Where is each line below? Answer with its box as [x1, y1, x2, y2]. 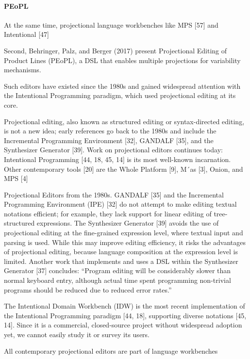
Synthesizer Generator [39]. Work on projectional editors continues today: [4, 145, 223, 155]
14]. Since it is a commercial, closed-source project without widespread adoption [4, 320, 242, 330]
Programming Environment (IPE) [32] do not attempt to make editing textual [4, 199, 237, 209]
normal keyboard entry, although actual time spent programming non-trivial [4, 275, 231, 285]
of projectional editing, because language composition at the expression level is [4, 246, 238, 257]
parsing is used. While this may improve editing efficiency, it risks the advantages [4, 237, 246, 247]
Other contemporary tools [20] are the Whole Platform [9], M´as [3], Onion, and [4, 163, 243, 174]
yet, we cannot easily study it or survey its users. [4, 329, 150, 339]
